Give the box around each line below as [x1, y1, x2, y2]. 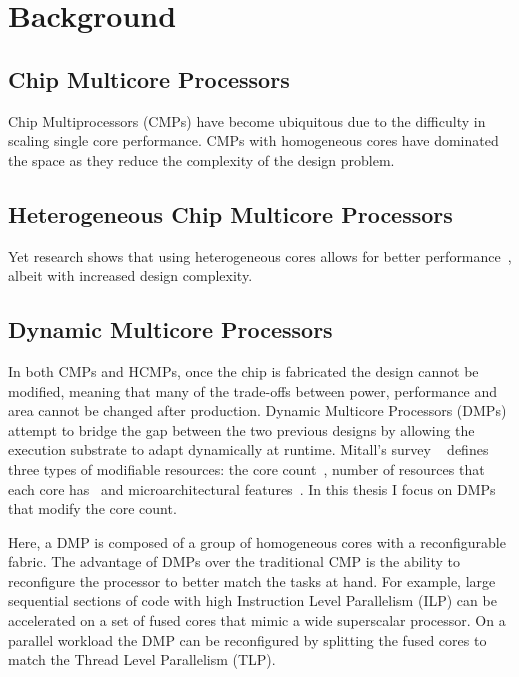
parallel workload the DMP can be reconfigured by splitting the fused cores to [8, 629, 487, 650]
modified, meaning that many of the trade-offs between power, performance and [8, 380, 498, 401]
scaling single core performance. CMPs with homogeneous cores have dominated [8, 130, 499, 151]
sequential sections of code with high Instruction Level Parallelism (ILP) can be [8, 590, 497, 611]
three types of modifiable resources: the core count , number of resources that [8, 458, 485, 479]
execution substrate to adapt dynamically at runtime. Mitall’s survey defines [8, 439, 489, 460]
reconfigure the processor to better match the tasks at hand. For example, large [8, 570, 496, 591]
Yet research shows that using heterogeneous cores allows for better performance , [8, 245, 512, 266]
